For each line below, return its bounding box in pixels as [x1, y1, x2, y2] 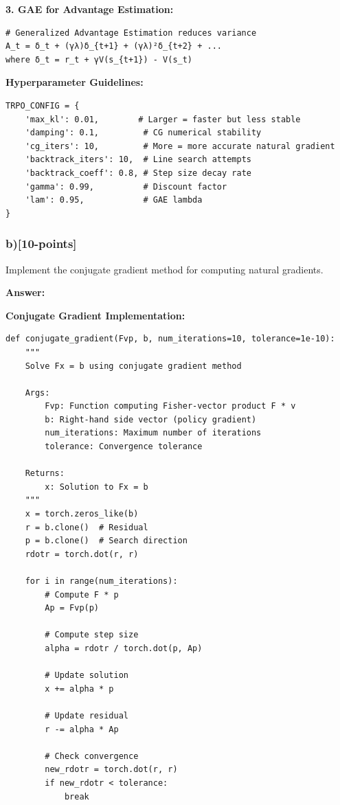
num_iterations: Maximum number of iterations [45, 428, 262, 438]
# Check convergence [45, 751, 139, 761]
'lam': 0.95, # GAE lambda [25, 195, 203, 205]
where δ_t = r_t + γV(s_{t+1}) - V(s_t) [5, 54, 193, 65]
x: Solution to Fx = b [45, 481, 148, 492]
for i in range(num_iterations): [25, 576, 178, 586]
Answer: [5, 285, 45, 299]
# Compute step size [45, 630, 139, 640]
